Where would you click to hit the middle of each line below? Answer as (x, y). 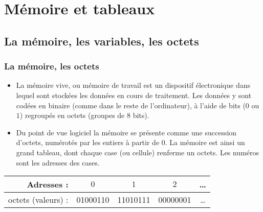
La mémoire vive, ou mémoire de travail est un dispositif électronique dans (133, 85)
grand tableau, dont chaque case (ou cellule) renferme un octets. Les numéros (138, 152)
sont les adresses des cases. (58, 162)
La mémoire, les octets (52, 66)
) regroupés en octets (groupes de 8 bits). (84, 115)
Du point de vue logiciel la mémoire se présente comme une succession (126, 132)
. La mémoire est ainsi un (205, 142)
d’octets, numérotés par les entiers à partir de (88, 142)
